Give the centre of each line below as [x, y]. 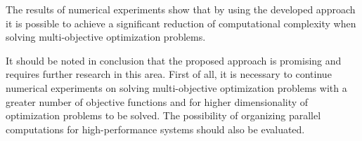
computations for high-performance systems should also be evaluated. [155, 129]
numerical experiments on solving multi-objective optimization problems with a [176, 87]
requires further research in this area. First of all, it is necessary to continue [169, 74]
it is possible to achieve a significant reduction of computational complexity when [181, 23]
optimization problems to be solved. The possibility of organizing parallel [163, 115]
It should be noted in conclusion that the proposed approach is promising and [174, 60]
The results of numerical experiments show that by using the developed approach [181, 9]
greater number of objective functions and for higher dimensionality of [157, 101]
